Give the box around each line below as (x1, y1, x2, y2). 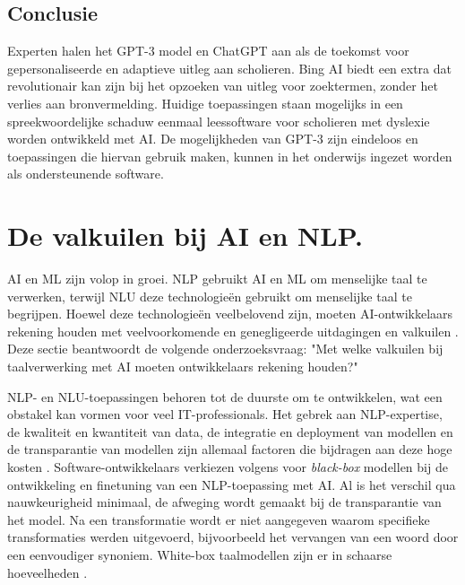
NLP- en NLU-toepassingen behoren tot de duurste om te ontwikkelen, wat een (7, 387, 443, 406)
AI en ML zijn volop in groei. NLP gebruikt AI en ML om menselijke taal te (7, 269, 427, 288)
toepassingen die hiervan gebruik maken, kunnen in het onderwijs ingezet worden (7, 146, 452, 165)
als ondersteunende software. (7, 164, 164, 183)
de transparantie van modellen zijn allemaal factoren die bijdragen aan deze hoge (7, 440, 452, 458)
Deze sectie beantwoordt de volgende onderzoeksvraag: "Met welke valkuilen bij (7, 339, 443, 358)
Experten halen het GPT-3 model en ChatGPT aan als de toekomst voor (7, 41, 409, 60)
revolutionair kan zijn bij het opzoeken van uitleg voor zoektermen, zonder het (7, 76, 438, 95)
